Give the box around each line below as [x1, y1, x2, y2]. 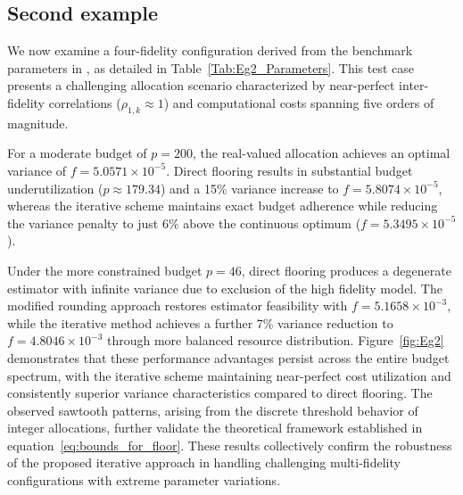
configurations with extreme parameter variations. [7, 471, 281, 490]
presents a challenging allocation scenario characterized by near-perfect [7, 76, 395, 95]
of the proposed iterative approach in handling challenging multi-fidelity [7, 453, 401, 472]
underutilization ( [7, 178, 103, 197]
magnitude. [7, 113, 69, 132]
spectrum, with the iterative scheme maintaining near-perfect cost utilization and [7, 366, 451, 384]
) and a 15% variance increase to [160, 178, 339, 197]
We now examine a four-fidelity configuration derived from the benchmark [7, 41, 413, 60]
